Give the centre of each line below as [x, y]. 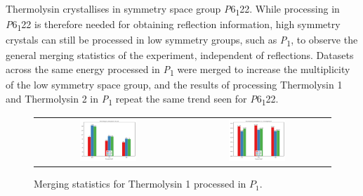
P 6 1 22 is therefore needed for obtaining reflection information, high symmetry [173, 25]
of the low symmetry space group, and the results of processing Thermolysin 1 [174, 85]
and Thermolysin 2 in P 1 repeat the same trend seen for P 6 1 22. [142, 99]
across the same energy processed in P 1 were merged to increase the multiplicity [178, 70]
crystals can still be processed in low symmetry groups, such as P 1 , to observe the [182, 41]
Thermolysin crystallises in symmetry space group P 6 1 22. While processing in [173, 9]
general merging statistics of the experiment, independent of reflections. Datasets [180, 55]
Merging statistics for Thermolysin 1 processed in [140, 184]
